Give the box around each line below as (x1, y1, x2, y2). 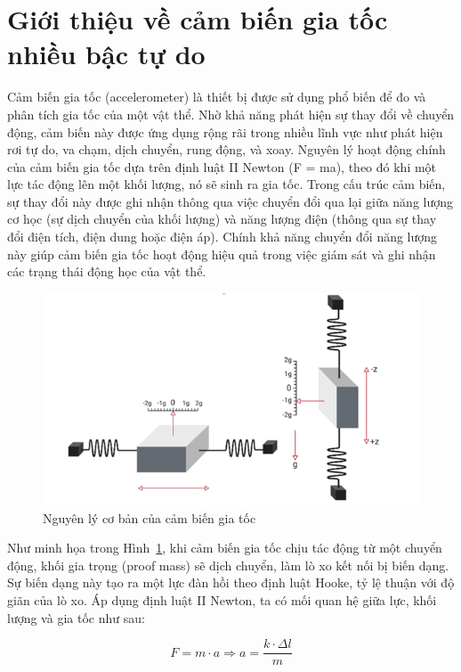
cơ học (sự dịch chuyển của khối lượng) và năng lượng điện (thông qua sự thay (7, 209, 437, 228)
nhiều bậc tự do (7, 36, 206, 72)
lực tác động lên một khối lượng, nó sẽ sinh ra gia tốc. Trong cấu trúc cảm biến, (7, 175, 446, 193)
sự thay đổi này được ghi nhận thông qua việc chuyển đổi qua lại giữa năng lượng (7, 192, 454, 210)
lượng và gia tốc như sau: (7, 608, 145, 627)
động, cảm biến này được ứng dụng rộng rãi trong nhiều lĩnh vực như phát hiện (7, 122, 443, 141)
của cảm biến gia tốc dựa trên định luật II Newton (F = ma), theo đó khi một (7, 157, 437, 176)
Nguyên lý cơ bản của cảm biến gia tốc (43, 508, 256, 527)
